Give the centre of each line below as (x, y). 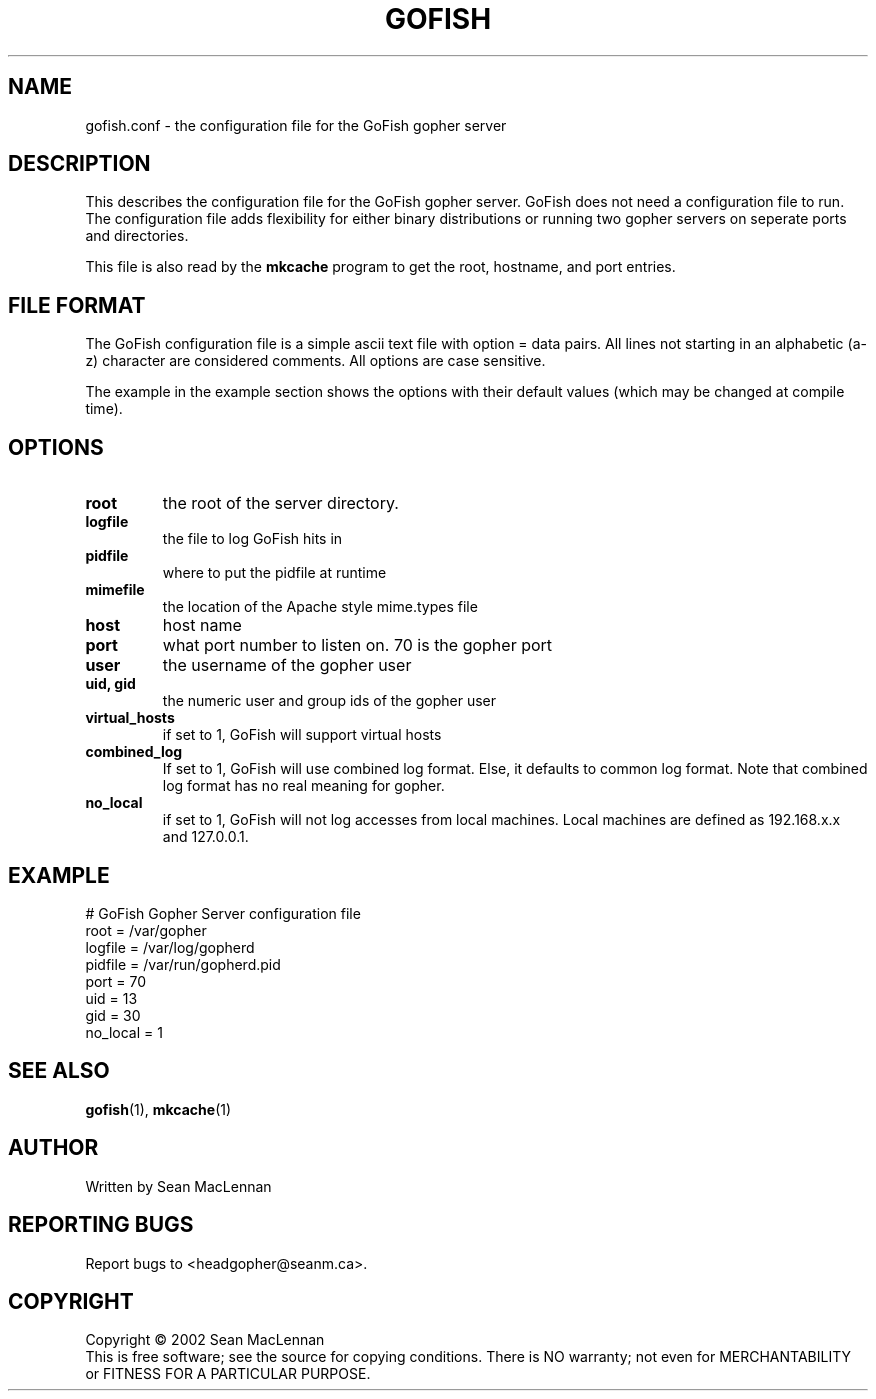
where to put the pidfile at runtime (274, 573)
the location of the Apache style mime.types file (320, 607)
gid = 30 (113, 1015)
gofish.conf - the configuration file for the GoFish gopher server (296, 125)
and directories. (137, 236)
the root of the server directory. (280, 503)
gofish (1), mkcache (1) (158, 1109)
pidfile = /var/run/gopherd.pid (183, 964)
